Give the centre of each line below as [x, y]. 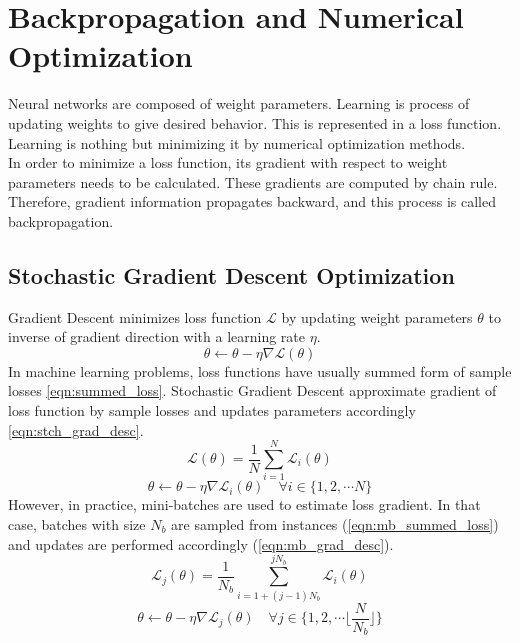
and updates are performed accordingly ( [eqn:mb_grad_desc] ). [201, 543]
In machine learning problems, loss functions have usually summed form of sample [260, 370]
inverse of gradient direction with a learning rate [157, 336]
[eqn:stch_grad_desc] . [76, 429]
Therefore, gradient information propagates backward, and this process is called [252, 201]
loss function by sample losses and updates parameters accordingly [212, 410]
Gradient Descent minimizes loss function [135, 316]
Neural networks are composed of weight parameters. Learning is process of [239, 103]
